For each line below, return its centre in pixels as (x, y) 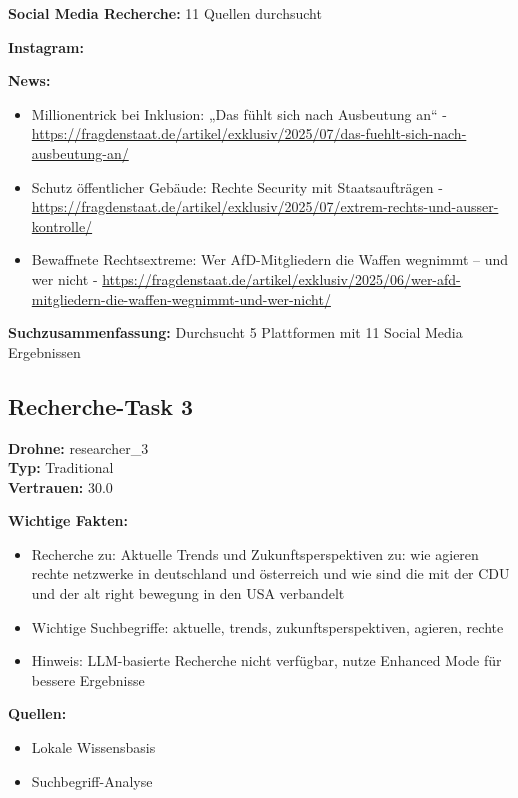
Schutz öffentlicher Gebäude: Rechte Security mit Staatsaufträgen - (237, 186)
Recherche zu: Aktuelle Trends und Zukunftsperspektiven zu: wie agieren (255, 553)
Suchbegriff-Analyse (92, 780)
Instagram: (46, 46)
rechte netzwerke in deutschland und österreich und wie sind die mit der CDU (270, 573)
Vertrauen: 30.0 (60, 486)
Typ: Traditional (61, 467)
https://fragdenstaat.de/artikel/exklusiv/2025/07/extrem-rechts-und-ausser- (265, 206)
